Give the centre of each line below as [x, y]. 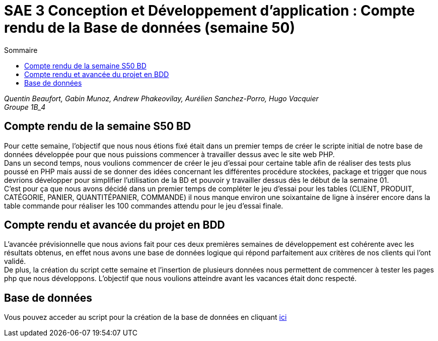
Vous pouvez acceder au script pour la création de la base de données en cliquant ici [145, 317]
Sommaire [21, 50]
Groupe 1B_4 [25, 107]
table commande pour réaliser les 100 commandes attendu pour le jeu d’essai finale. [144, 206]
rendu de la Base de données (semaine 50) [150, 28]
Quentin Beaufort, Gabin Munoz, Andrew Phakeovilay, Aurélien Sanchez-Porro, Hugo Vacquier [161, 98]
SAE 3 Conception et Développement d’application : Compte [209, 11]
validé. [15, 261]
